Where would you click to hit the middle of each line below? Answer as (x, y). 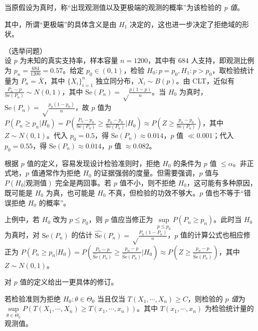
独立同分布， (116, 80)
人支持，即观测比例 (223, 60)
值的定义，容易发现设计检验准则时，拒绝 (93, 163)
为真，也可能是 (70, 192)
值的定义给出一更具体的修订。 (69, 282)
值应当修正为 (132, 219)
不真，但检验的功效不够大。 (154, 192)
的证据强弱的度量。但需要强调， (147, 173)
